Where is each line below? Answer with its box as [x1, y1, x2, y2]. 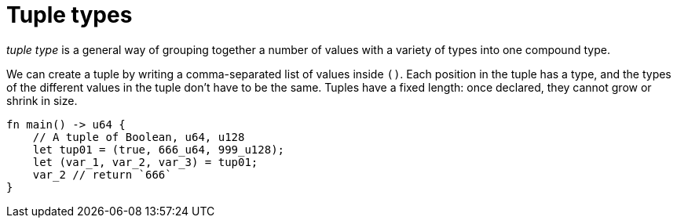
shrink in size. [6, 93, 78, 107]
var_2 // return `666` [32, 168, 172, 181]
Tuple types [6, 2, 133, 28]
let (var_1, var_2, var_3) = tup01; [32, 155, 258, 168]
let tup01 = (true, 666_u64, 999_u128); [32, 143, 285, 156]
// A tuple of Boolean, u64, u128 [32, 130, 245, 143]
